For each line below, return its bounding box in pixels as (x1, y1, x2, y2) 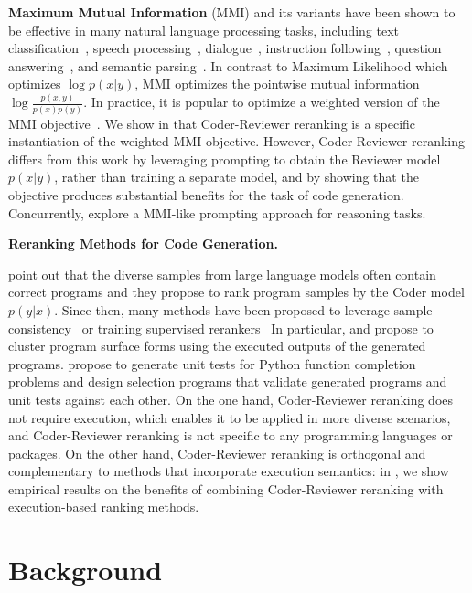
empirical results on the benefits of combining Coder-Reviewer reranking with (8, 479, 444, 498)
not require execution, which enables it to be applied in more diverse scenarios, (8, 408, 451, 427)
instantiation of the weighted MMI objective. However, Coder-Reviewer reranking (8, 132, 466, 151)
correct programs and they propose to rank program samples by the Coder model (8, 282, 465, 302)
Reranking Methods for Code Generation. (8, 234, 279, 253)
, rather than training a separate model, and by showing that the (54, 167, 419, 186)
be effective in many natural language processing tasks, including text (8, 20, 399, 39)
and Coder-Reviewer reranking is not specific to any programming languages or (8, 426, 453, 445)
